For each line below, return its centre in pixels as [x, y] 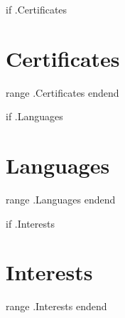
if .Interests [31, 223]
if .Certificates [37, 9]
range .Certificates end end [62, 92]
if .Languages [34, 116]
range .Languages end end [61, 200]
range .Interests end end [56, 306]
